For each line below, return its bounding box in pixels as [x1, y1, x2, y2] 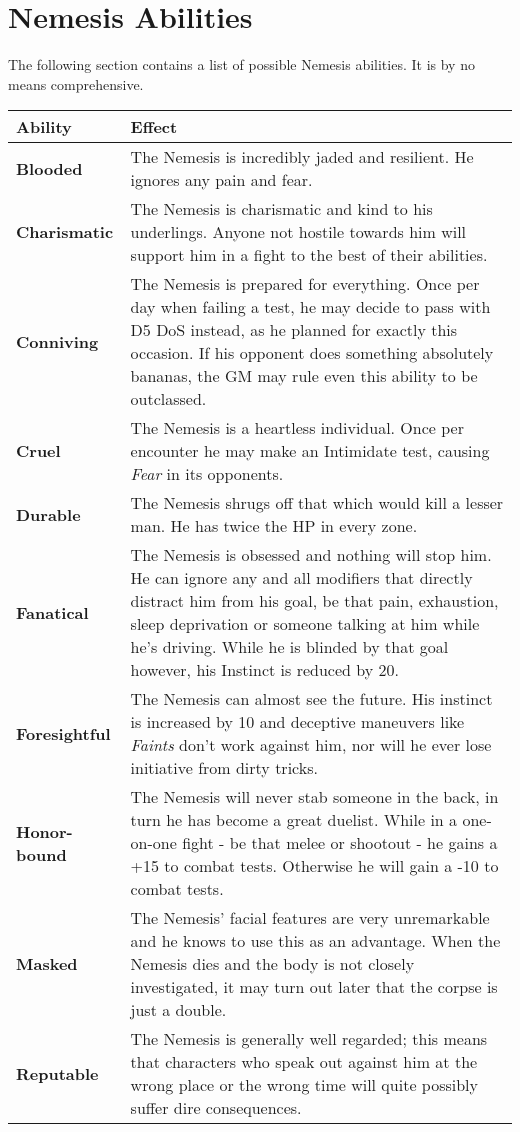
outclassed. [130, 387, 207, 411]
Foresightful [16, 721, 111, 745]
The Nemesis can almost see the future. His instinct [130, 687, 493, 711]
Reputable [16, 1061, 99, 1085]
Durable [16, 502, 81, 526]
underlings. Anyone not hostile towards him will [130, 220, 467, 244]
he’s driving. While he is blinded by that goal [130, 635, 449, 659]
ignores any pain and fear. [130, 168, 313, 192]
